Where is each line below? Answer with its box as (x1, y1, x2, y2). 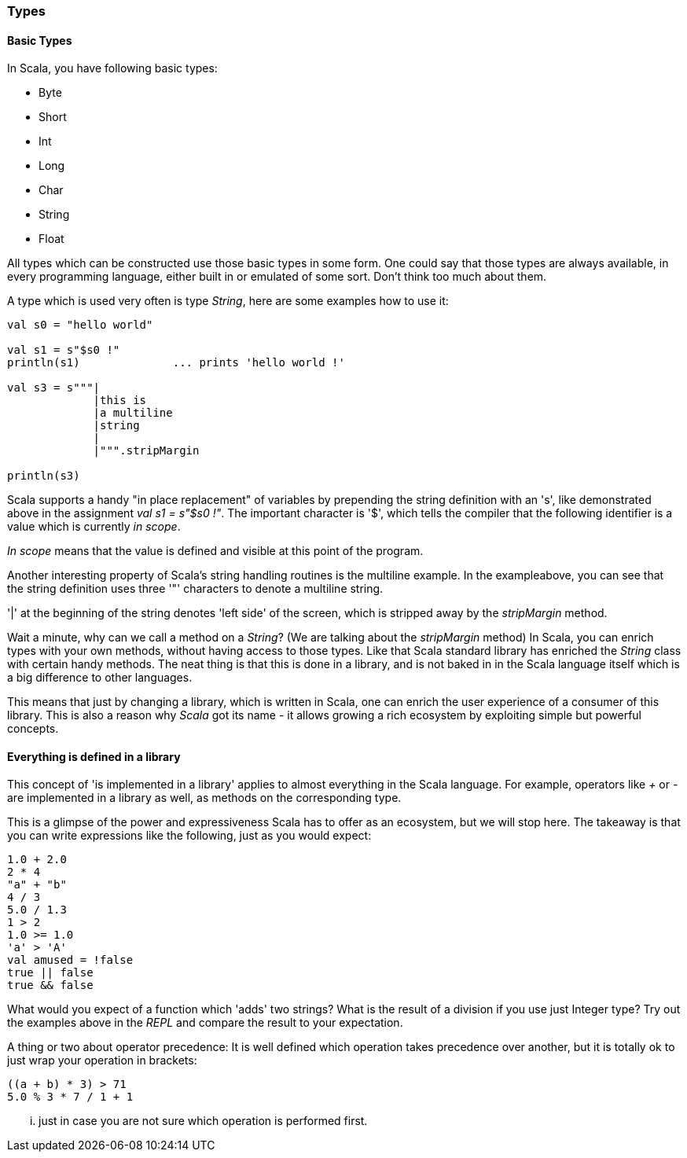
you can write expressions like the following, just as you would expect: (7, 829, 372, 843)
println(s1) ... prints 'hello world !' (7, 356, 345, 369)
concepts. (7, 722, 59, 736)
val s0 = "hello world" (7, 318, 153, 332)
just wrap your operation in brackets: (7, 1053, 197, 1068)
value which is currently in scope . (7, 520, 181, 534)
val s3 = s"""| (7, 381, 101, 395)
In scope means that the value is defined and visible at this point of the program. (7, 544, 424, 558)
